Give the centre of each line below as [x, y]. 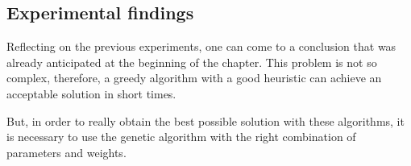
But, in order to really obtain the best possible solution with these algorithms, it [205, 120]
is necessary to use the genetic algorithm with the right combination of [181, 137]
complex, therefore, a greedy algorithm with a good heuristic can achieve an [194, 78]
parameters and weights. [66, 152]
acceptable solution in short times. [91, 93]
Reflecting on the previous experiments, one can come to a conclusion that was [201, 46]
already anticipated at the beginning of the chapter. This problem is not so [192, 62]
